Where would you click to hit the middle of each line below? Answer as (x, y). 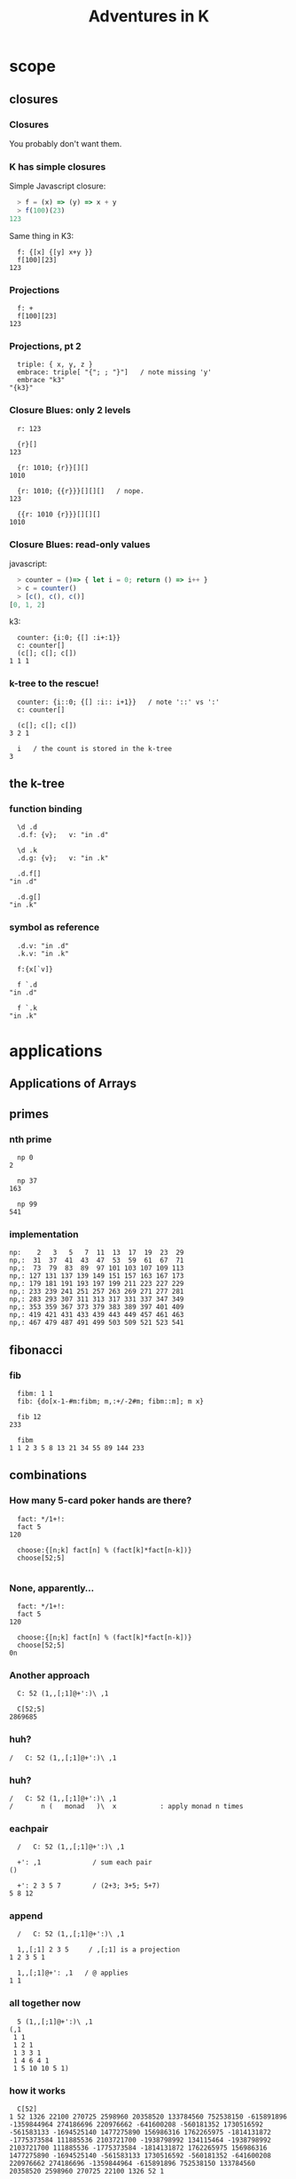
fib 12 (29, 1417)
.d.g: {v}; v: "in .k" (63, 858)
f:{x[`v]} (35, 969)
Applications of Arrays (73, 1084)
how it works (38, 2090)
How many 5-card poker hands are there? (101, 1501)
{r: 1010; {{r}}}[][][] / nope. (81, 491)
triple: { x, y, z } (55, 365)
